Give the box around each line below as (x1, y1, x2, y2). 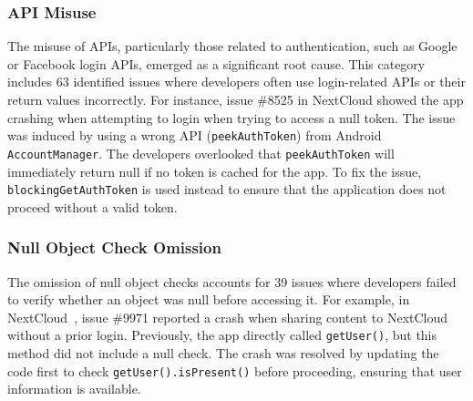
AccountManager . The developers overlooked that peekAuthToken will (7, 143, 395, 162)
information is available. (7, 379, 141, 398)
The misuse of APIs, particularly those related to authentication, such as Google (7, 36, 458, 56)
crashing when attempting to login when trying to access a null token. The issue (7, 108, 456, 127)
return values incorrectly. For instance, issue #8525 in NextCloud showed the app (7, 90, 464, 108)
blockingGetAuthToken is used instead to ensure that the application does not (7, 180, 447, 199)
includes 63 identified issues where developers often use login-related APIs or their (7, 72, 466, 91)
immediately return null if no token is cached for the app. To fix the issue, (7, 161, 422, 180)
